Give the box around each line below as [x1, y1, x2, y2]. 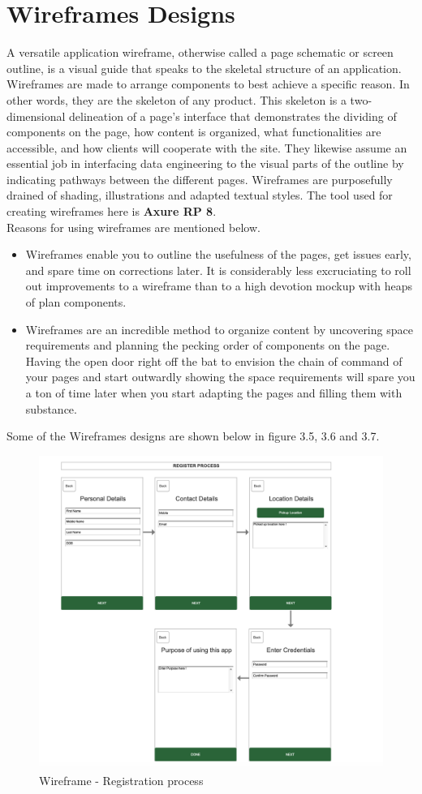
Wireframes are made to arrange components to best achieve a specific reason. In [6, 75, 410, 92]
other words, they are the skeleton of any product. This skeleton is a [6, 91, 347, 108]
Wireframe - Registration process [39, 772, 204, 789]
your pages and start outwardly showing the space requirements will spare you [25, 368, 416, 385]
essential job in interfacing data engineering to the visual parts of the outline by [6, 155, 404, 172]
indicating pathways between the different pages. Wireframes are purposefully [6, 170, 393, 187]
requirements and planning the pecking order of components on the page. [25, 337, 390, 354]
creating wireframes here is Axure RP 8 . [6, 203, 217, 220]
